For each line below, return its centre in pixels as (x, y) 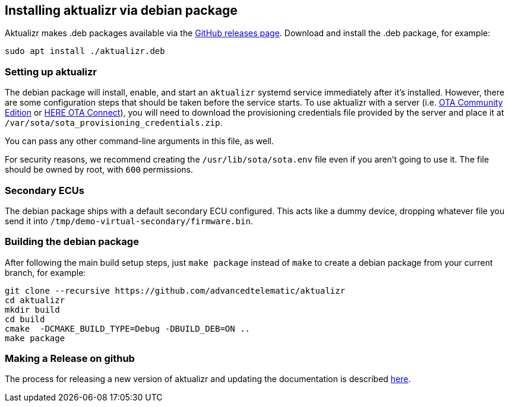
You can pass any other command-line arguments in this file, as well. (139, 141)
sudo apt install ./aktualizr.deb (85, 51)
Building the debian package (72, 242)
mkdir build (32, 309)
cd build (25, 319)
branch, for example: (45, 272)
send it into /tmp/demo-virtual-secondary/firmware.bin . (129, 221)
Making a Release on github (70, 359)
